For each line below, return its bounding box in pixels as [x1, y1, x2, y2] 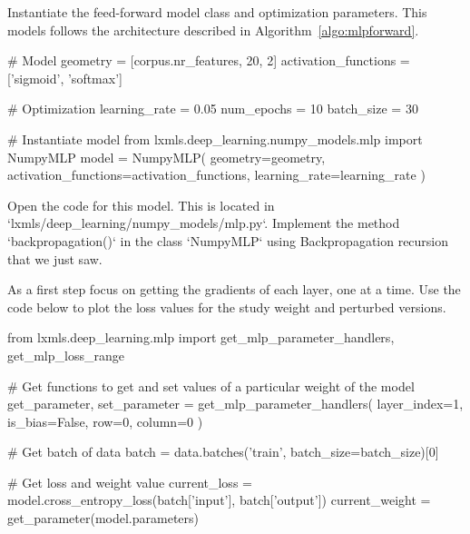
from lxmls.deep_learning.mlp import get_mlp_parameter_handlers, [7, 328, 395, 347]
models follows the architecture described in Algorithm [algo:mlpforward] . [7, 20, 419, 39]
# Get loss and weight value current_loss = [7, 472, 252, 491]
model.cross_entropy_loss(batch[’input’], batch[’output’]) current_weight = [7, 490, 431, 509]
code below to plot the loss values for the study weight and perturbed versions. [7, 297, 446, 316]
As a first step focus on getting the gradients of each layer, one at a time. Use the [7, 280, 461, 299]
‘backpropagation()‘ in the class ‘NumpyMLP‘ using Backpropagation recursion [7, 231, 449, 250]
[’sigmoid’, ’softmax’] [7, 68, 122, 87]
